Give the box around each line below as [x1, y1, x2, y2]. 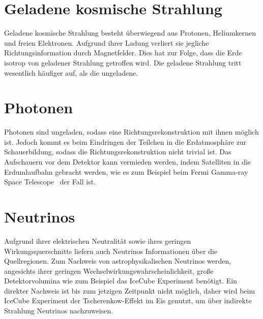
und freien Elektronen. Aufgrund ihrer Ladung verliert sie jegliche [4, 37, 209, 48]
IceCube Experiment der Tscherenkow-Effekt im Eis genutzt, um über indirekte [4, 295, 252, 306]
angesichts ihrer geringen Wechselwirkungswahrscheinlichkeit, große [4, 265, 214, 276]
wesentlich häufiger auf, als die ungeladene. [4, 67, 138, 78]
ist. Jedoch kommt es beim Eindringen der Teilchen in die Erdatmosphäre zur [4, 136, 247, 147]
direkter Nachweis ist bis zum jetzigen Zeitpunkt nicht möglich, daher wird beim [4, 285, 255, 296]
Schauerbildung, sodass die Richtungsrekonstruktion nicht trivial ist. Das [4, 146, 231, 157]
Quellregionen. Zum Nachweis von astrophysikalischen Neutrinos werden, [4, 256, 231, 266]
